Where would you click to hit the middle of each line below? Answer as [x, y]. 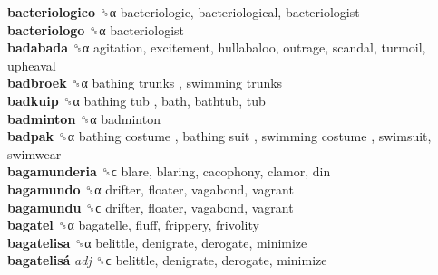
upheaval [32, 65]
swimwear [34, 153]
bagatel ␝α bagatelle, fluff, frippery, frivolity [133, 225]
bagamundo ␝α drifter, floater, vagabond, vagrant [151, 189]
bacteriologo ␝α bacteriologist [96, 29]
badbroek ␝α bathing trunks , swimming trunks [145, 83]
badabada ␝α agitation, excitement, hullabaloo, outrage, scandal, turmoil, [217, 47]
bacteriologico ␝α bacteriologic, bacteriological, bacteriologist [184, 12]
